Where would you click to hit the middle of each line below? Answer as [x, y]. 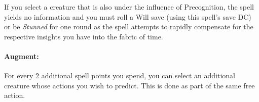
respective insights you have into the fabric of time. [84, 36]
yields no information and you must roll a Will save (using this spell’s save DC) [128, 16]
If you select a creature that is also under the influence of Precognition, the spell [129, 7]
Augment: [22, 56]
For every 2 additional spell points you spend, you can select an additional [120, 75]
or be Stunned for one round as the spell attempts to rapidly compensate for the [129, 27]
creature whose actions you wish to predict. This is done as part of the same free [129, 85]
